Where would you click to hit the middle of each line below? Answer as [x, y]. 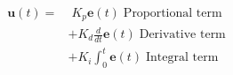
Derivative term [182, 35]
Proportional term [173, 14]
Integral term [182, 58]
